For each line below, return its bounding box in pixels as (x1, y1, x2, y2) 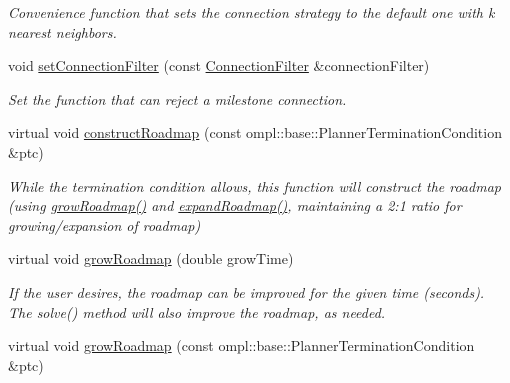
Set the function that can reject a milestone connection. (8, 88, 347, 109)
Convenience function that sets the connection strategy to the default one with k (8, 2, 495, 22)
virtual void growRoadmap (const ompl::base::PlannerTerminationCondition (8, 335, 475, 356)
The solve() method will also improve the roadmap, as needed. (8, 301, 386, 322)
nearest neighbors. (8, 21, 117, 42)
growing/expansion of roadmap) (8, 214, 201, 235)
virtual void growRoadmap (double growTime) (8, 248, 294, 269)
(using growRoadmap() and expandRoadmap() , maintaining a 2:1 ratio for (8, 195, 462, 216)
